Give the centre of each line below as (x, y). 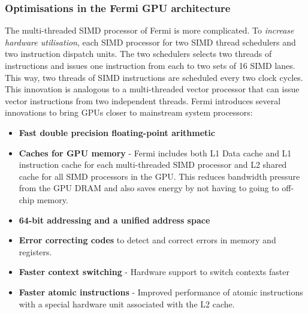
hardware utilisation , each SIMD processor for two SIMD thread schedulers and (150, 42)
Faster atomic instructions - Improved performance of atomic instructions (161, 292)
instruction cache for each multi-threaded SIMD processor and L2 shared (153, 164)
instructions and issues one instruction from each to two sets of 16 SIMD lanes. (150, 65)
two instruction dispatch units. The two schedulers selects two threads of (138, 54)
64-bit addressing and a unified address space (114, 220)
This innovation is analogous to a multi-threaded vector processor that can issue (152, 89)
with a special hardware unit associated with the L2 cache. (127, 304)
